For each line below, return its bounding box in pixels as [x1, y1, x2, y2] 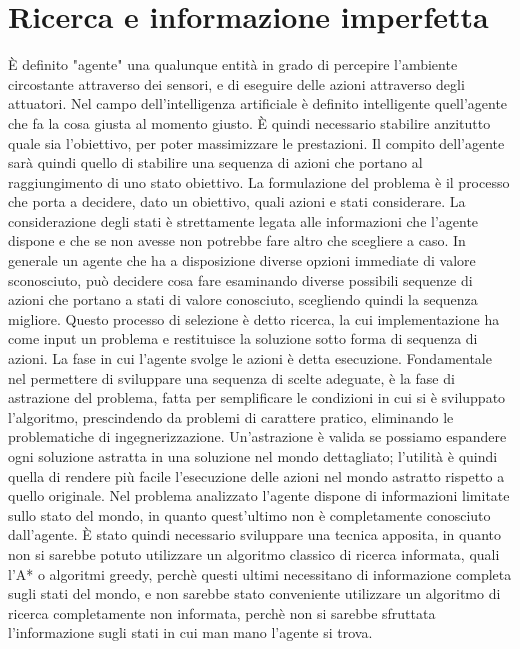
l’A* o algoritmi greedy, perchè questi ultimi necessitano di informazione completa [8, 563, 512, 584]
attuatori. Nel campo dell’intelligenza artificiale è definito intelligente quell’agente [8, 93, 508, 114]
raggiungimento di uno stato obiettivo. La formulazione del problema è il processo [8, 171, 510, 192]
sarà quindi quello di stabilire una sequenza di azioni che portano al [8, 152, 423, 173]
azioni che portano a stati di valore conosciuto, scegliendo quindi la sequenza [8, 289, 478, 310]
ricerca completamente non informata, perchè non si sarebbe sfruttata [8, 602, 436, 623]
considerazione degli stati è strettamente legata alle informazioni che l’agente [8, 210, 479, 231]
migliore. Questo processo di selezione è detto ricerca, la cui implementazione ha [8, 308, 500, 329]
